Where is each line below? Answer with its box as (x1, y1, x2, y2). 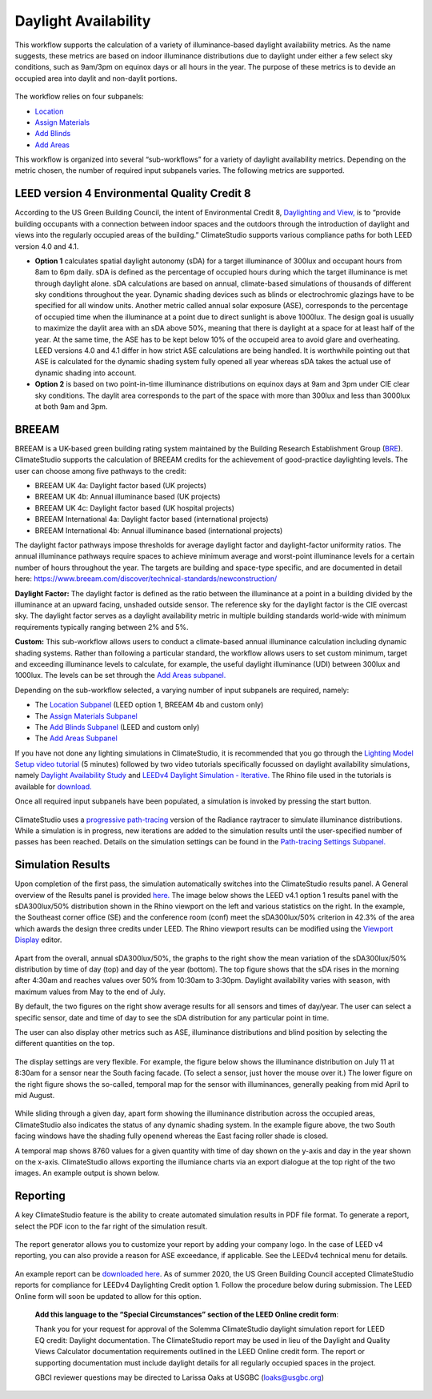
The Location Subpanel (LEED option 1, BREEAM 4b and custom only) (34, 700, 264, 710)
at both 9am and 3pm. (34, 402, 108, 411)
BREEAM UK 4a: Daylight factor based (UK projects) (34, 481, 207, 491)
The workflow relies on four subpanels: (14, 92, 144, 102)
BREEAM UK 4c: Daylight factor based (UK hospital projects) (34, 503, 235, 512)
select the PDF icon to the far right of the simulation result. (14, 1221, 208, 1231)
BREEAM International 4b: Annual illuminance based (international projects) (34, 525, 283, 535)
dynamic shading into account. (34, 368, 137, 378)
